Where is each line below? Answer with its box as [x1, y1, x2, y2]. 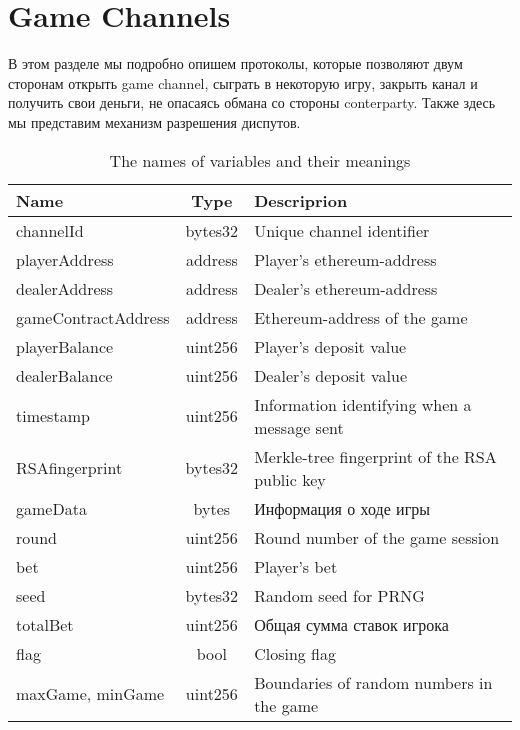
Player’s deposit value [254, 334, 407, 358]
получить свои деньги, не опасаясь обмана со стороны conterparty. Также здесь [8, 92, 496, 113]
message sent [254, 415, 344, 439]
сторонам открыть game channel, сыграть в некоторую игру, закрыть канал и [8, 72, 478, 93]
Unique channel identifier [254, 218, 430, 242]
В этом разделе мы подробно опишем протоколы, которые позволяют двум [8, 53, 463, 74]
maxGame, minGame [16, 682, 165, 705]
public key [254, 467, 326, 491]
